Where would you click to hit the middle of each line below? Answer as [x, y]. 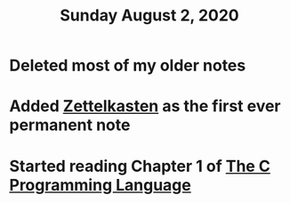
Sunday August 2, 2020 [149, 16]
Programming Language [100, 185]
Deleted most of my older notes [128, 65]
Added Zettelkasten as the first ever [145, 106]
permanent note [70, 125]
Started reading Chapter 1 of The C [140, 166]
